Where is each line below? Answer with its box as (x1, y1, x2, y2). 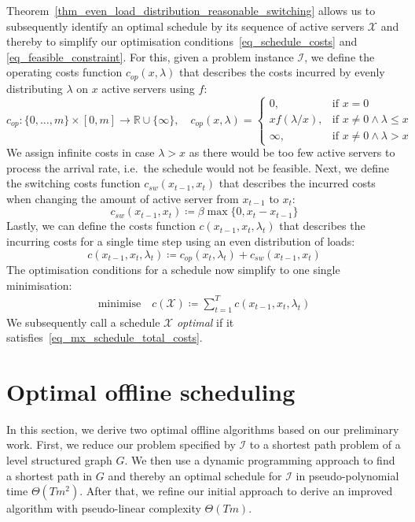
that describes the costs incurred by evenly (178, 64, 385, 80)
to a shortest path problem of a (249, 436, 401, 453)
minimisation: (6, 276, 72, 293)
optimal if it (176, 313, 234, 330)
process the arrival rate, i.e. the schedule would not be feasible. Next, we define (6, 159, 389, 176)
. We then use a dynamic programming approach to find (124, 452, 395, 468)
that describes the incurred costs (219, 175, 376, 191)
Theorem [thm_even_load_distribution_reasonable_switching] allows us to (6, 2, 376, 18)
